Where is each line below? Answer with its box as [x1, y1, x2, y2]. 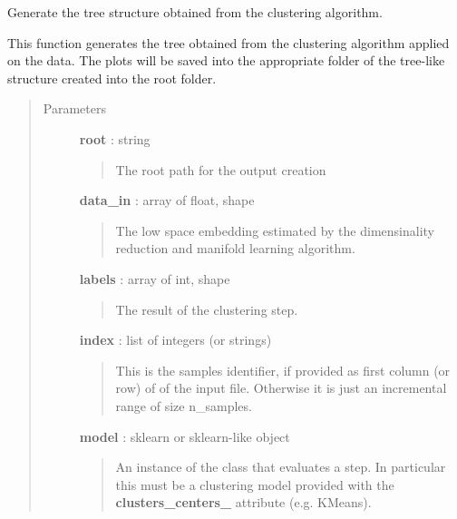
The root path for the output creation [115, 160, 326, 179]
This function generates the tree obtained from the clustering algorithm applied [7, 33, 450, 52]
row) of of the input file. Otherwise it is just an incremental [115, 378, 447, 397]
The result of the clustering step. [115, 299, 298, 318]
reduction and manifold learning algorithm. [115, 239, 355, 258]
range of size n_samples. [115, 396, 252, 415]
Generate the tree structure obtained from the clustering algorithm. [7, 3, 383, 21]
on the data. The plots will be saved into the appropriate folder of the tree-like [7, 51, 445, 70]
